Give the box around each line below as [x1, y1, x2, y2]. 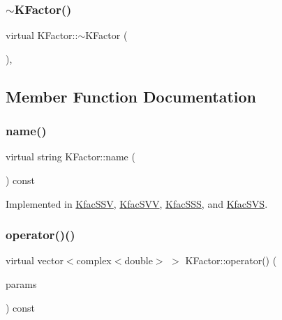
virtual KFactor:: [6, 28, 78, 43]
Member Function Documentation [6, 85, 257, 107]
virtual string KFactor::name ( [6, 149, 135, 164]
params [6, 277, 37, 291]
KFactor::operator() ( [185, 253, 277, 268]
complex [76, 253, 112, 268]
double [124, 253, 153, 268]
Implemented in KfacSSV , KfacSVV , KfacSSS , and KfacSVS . [6, 196, 268, 211]
